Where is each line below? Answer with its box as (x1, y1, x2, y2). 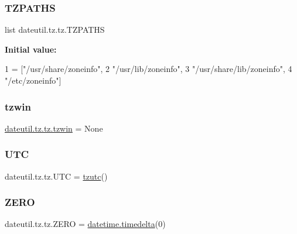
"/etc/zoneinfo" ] (5, 74, 62, 86)
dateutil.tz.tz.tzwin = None (5, 122, 103, 134)
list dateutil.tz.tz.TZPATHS (5, 23, 105, 36)
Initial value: (5, 43, 57, 55)
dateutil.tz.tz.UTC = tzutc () (5, 170, 108, 182)
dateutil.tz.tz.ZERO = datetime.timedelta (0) (5, 218, 166, 230)
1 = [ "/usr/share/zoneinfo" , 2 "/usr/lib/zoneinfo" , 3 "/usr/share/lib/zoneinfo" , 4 (5, 63, 292, 75)
